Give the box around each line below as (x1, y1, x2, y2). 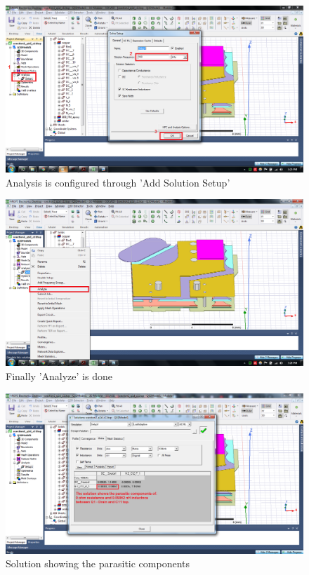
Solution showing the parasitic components (6, 556, 190, 571)
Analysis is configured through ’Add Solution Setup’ (6, 175, 230, 189)
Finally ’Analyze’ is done (6, 368, 112, 383)
